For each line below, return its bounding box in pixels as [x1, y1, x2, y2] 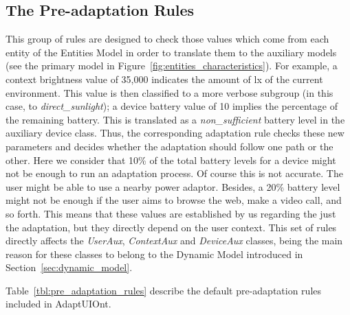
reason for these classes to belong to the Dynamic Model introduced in [6, 246, 303, 261]
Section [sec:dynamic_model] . [6, 260, 133, 275]
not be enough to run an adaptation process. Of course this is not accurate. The [6, 166, 343, 180]
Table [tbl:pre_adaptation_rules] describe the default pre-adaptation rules [6, 283, 322, 297]
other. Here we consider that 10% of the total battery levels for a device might [6, 152, 336, 167]
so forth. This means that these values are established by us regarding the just [6, 206, 336, 220]
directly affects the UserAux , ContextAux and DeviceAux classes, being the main [6, 233, 343, 248]
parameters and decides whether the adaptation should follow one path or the [6, 139, 333, 153]
